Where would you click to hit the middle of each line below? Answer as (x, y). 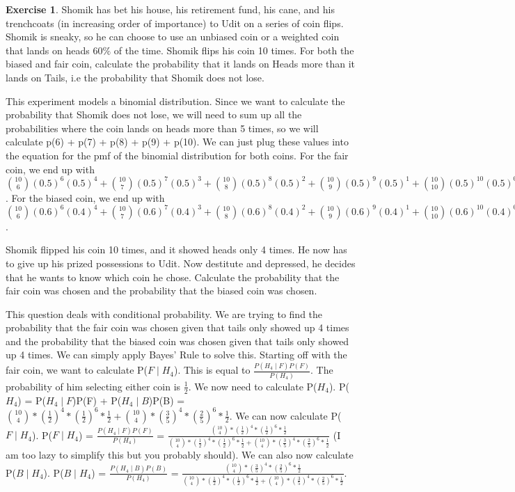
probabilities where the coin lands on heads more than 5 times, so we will (162, 128)
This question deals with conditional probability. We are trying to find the (164, 314)
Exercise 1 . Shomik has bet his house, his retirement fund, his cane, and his (170, 9)
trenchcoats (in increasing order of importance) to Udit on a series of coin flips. (175, 23)
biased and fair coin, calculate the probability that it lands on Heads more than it (181, 64)
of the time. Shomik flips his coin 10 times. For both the (234, 50)
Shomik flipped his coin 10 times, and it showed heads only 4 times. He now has (176, 249)
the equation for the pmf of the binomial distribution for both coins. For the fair (177, 155)
